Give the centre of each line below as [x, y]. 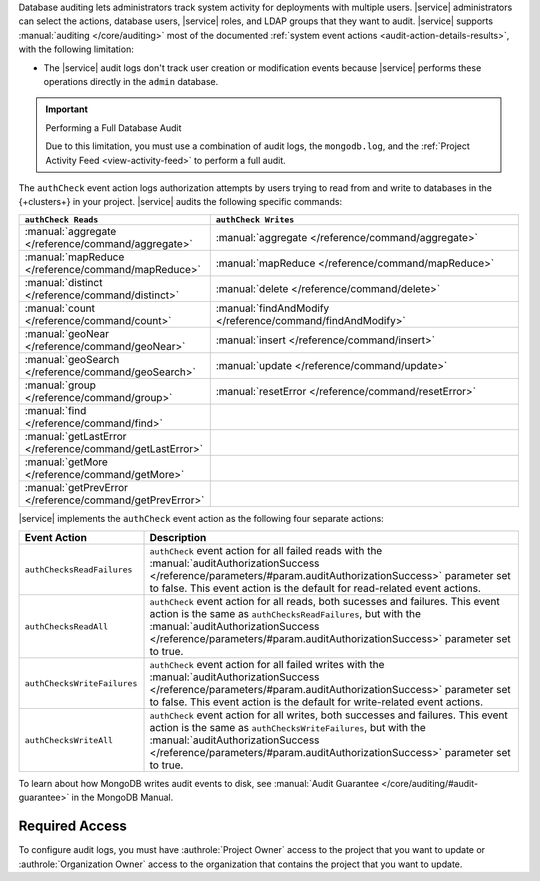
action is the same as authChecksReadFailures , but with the [285, 614]
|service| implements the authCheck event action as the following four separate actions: [201, 518]
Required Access [72, 826]
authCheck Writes [255, 219]
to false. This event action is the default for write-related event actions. [316, 702]
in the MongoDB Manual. [122, 797]
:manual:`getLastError [75, 436]
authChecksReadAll [66, 626]
